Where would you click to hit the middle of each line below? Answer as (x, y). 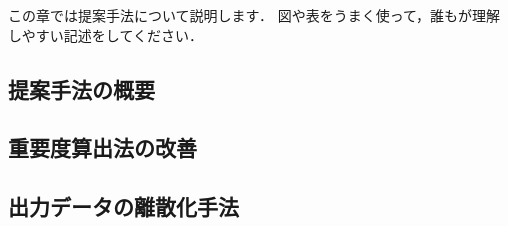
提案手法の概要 (81, 88)
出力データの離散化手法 (123, 206)
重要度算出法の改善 (102, 147)
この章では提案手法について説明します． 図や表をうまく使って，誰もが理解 (254, 15)
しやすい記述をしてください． (106, 34)
